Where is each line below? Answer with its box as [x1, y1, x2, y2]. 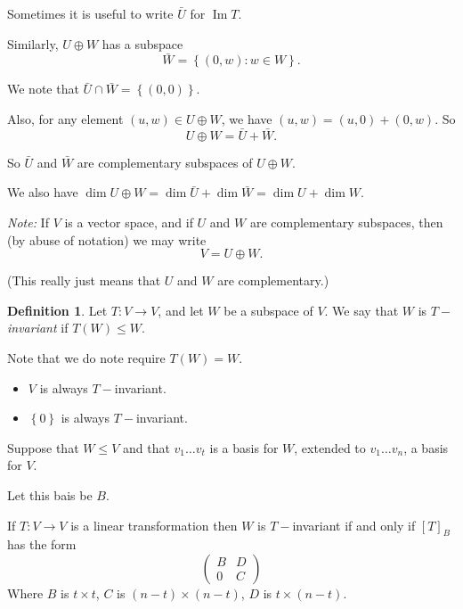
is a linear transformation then [70, 515, 238, 534]
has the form [7, 535, 77, 554]
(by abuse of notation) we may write [7, 230, 207, 249]
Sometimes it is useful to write [7, 4, 174, 22]
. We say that [324, 300, 399, 319]
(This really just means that [7, 271, 161, 290]
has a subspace [102, 34, 183, 53]
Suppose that [7, 438, 79, 457]
